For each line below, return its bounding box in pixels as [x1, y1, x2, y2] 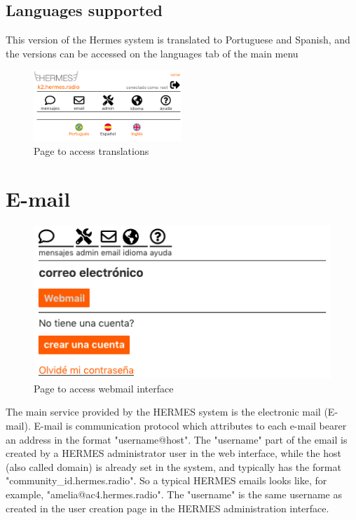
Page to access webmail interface [34, 381, 174, 395]
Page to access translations [34, 143, 149, 158]
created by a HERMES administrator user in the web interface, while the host [6, 446, 341, 460]
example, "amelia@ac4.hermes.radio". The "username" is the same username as [6, 487, 342, 502]
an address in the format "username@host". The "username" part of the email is [6, 432, 348, 446]
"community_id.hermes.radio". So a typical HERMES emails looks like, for [6, 473, 327, 488]
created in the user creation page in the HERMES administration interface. [6, 500, 329, 515]
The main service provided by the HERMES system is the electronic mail [6, 404, 321, 419]
